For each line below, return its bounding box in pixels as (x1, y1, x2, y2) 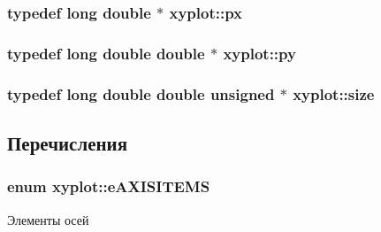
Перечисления (7, 128, 128, 156)
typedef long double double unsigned (7, 82, 275, 104)
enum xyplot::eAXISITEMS (7, 175, 210, 197)
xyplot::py (223, 42, 296, 64)
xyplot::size (293, 82, 375, 104)
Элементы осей (7, 210, 89, 228)
